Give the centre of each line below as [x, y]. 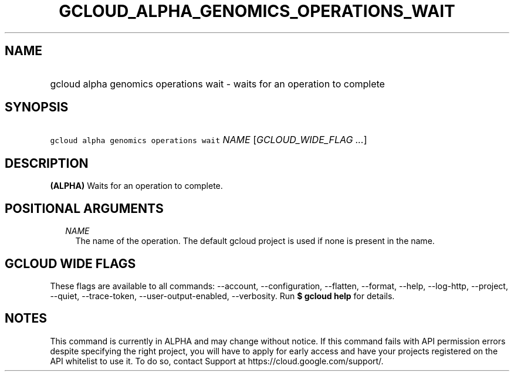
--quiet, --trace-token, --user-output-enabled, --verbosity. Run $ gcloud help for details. [222, 296]
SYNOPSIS [37, 107]
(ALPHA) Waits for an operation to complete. [136, 186]
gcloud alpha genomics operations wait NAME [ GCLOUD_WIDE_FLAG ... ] [209, 140]
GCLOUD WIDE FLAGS [70, 263]
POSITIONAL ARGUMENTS [84, 208]
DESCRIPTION [47, 163]
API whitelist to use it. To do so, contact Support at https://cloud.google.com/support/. [217, 361]
